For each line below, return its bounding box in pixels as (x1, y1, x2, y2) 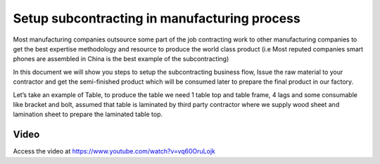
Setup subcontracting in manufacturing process (13, 11, 300, 26)
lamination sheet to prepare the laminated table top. (13, 110, 163, 119)
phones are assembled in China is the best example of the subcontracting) (13, 55, 229, 63)
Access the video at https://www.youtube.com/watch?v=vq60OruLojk (13, 147, 216, 156)
